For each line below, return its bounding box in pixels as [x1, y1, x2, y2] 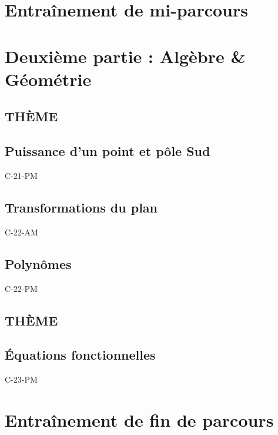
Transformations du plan [5, 198, 158, 216]
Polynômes [5, 254, 72, 273]
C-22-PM [5, 282, 38, 294]
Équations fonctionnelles [5, 346, 156, 364]
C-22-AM [5, 225, 38, 238]
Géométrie [5, 67, 92, 91]
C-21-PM [5, 169, 38, 181]
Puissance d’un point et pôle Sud [5, 142, 210, 160]
